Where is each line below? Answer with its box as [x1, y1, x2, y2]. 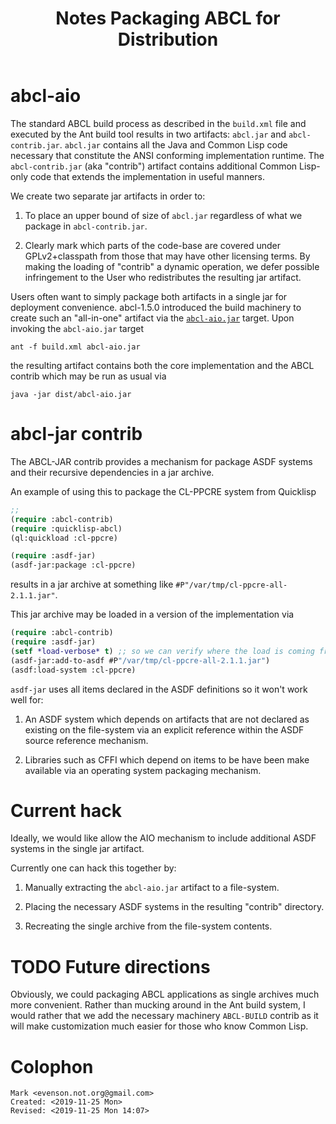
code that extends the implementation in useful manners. [29, 170, 266, 182]
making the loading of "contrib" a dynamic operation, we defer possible [24, 260, 320, 272]
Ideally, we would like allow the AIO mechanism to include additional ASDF [10, 832, 317, 844]
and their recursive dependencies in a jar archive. [10, 466, 215, 478]
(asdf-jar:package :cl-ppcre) [10, 560, 137, 571]
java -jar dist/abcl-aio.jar [10, 389, 132, 399]
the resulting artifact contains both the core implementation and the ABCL [10, 359, 315, 371]
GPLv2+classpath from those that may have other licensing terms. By [24, 250, 311, 262]
